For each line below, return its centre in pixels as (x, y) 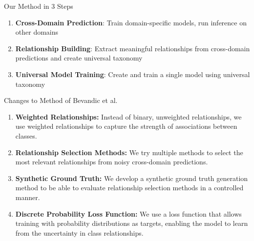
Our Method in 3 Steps (39, 6)
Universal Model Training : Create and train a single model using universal (133, 74)
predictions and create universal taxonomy (79, 58)
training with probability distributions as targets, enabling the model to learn (132, 223)
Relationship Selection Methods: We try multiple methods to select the (129, 152)
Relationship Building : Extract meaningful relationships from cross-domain (133, 48)
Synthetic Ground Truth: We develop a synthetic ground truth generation (132, 178)
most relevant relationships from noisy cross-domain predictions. (112, 162)
